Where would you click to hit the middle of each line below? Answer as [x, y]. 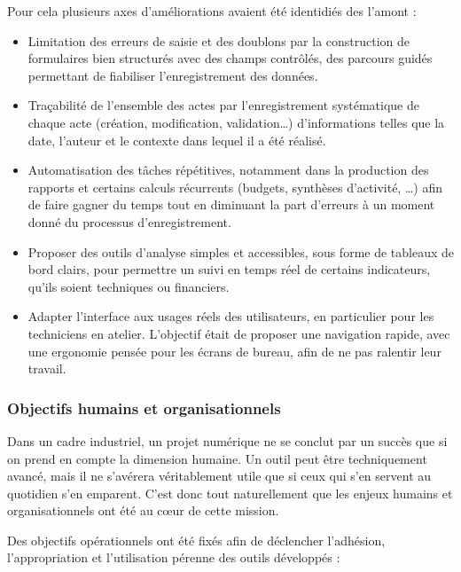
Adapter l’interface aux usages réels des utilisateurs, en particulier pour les [231, 316]
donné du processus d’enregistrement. [129, 221]
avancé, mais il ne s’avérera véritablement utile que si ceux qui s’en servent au [219, 476]
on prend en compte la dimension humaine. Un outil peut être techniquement [217, 458]
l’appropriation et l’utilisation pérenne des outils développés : [174, 557]
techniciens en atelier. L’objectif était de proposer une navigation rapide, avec [239, 333]
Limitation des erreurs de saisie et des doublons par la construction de [219, 40]
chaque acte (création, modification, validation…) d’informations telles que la [236, 122]
